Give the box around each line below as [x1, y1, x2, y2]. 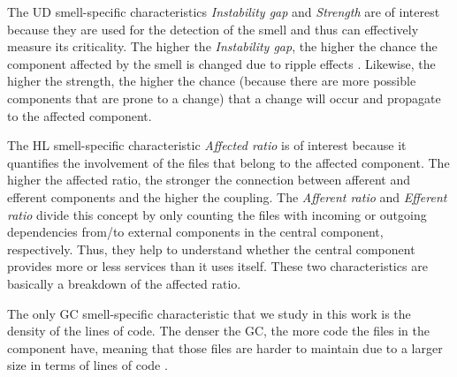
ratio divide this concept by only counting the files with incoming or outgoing [7, 205, 427, 223]
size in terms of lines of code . [7, 356, 168, 374]
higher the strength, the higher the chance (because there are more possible [7, 72, 416, 90]
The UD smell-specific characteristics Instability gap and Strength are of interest [7, 3, 440, 20]
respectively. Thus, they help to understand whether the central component [7, 239, 415, 258]
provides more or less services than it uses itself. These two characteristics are [7, 257, 428, 275]
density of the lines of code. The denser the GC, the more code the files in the [7, 321, 430, 340]
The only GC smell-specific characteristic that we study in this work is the [7, 304, 411, 322]
